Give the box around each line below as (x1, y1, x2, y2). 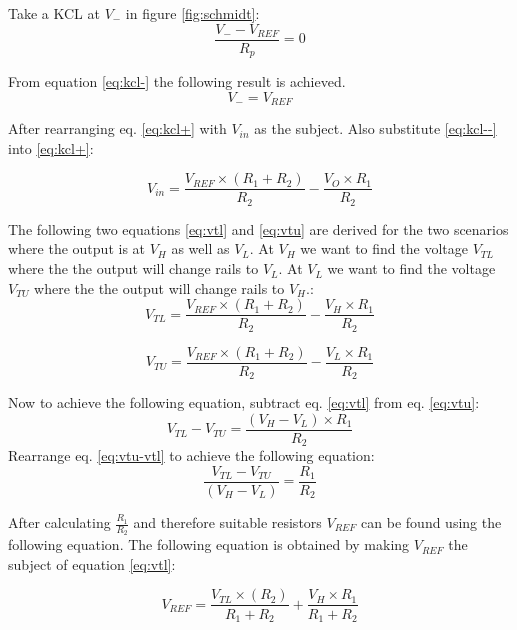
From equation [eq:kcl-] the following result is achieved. (8, 71, 346, 92)
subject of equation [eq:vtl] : (8, 553, 176, 574)
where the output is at (8, 238, 146, 259)
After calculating (8, 512, 111, 533)
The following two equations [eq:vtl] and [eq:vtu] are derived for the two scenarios (8, 218, 509, 239)
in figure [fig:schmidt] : (125, 3, 260, 23)
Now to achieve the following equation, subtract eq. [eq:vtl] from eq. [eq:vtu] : (8, 392, 480, 413)
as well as (171, 238, 230, 259)
